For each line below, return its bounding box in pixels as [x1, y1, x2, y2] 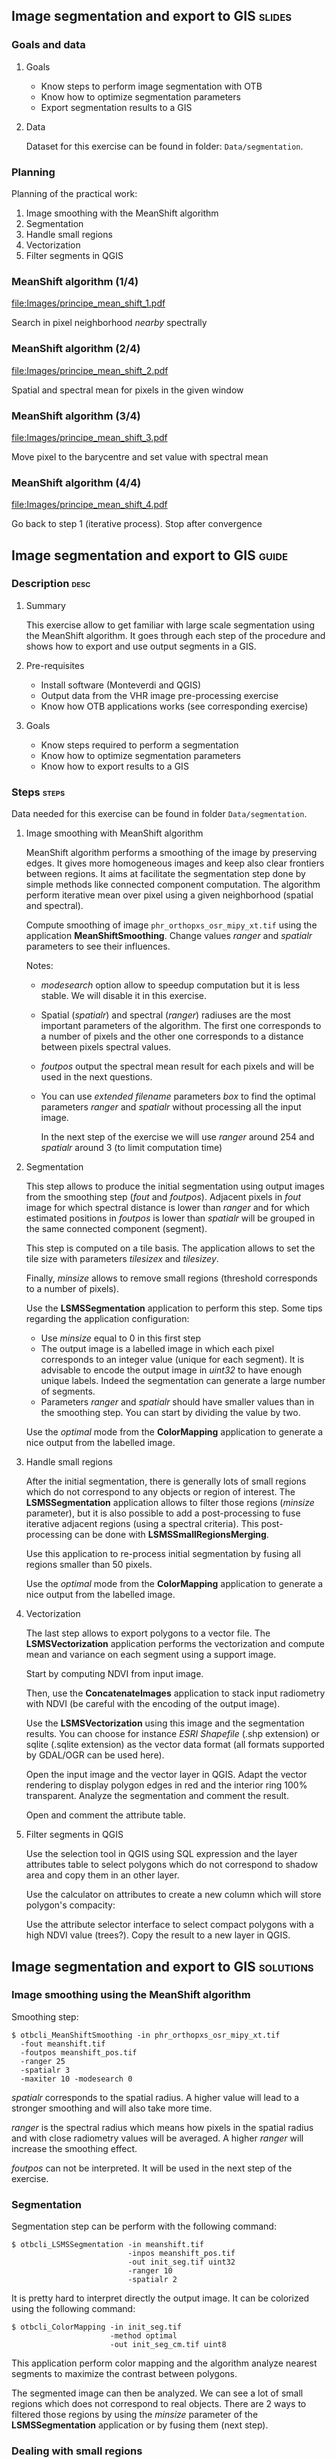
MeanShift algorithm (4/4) [11, 475, 142, 489]
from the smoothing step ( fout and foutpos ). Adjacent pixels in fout [25, 1191, 302, 1203]
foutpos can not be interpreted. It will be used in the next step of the [11, 2162, 293, 2174]
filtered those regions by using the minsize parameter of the [11, 2409, 259, 2421]
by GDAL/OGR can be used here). [25, 1749, 165, 1761]
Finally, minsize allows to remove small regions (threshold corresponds [25, 1272, 318, 1284]
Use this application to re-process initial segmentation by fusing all [25, 1548, 301, 1560]
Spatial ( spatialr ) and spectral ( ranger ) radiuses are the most [40, 1009, 291, 1021]
